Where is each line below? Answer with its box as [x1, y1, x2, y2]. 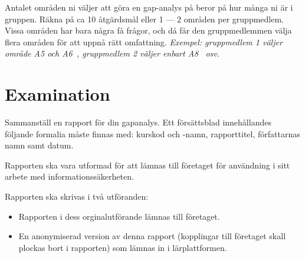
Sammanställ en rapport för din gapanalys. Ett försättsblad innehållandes [5, 116, 271, 128]
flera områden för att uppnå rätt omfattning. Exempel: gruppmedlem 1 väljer [5, 35, 283, 48]
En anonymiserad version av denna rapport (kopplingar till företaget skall [18, 230, 286, 242]
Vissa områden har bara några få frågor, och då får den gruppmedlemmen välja [5, 24, 292, 37]
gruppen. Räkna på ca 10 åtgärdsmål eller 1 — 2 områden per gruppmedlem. [5, 12, 284, 25]
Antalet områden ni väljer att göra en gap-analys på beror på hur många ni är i [5, 1, 293, 13]
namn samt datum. [5, 139, 74, 151]
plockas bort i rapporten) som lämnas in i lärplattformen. [18, 241, 227, 253]
